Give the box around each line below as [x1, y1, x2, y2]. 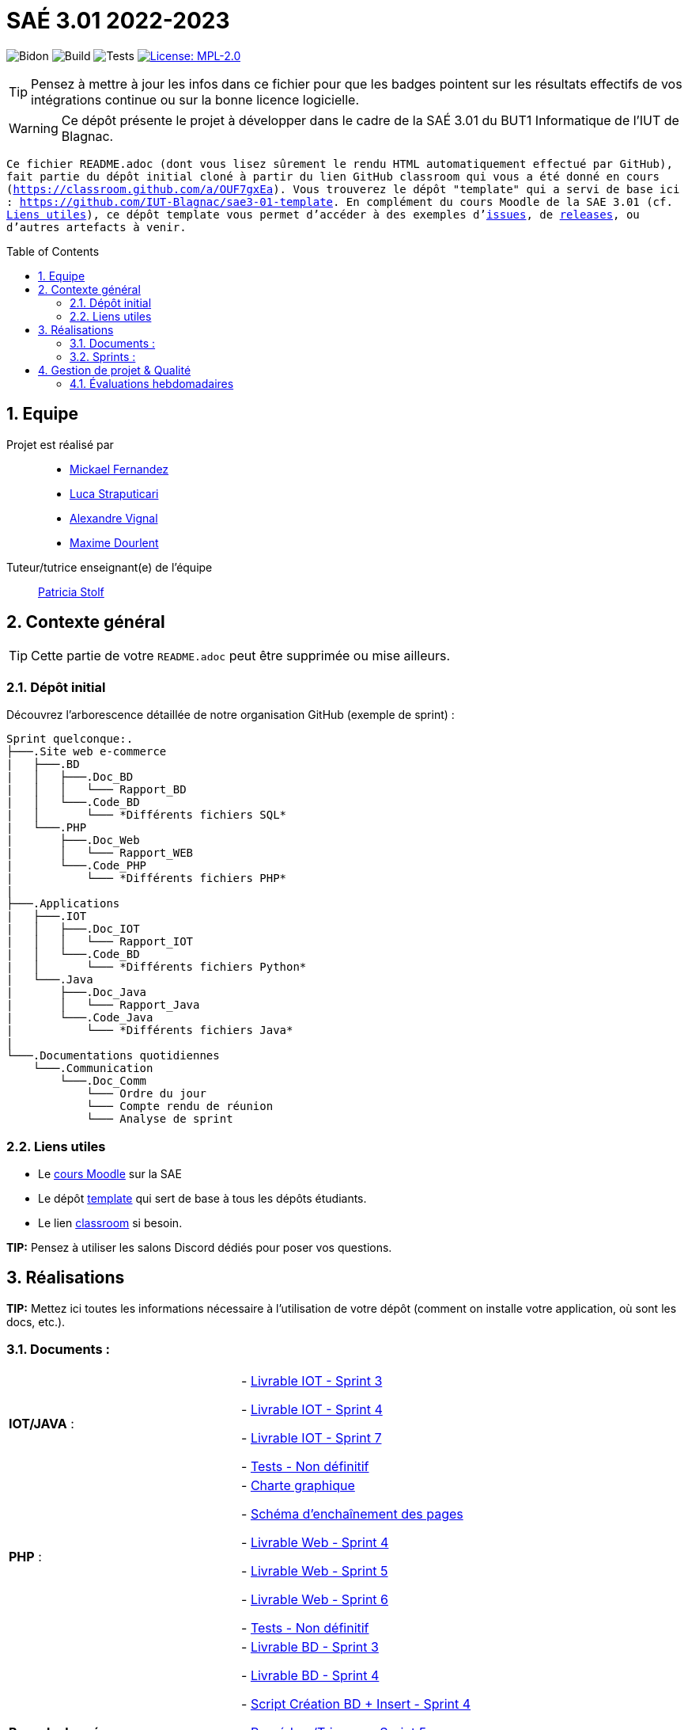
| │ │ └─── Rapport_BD [6, 783, 187, 797]
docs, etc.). [6, 1314, 66, 1329]
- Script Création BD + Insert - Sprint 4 [241, 1695, 471, 1712]
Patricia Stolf [38, 584, 104, 599]
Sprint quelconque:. [6, 732, 134, 746]
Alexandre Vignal [70, 511, 158, 525]
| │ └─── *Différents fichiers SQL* [6, 808, 287, 822]
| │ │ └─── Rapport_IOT [6, 935, 194, 949]
